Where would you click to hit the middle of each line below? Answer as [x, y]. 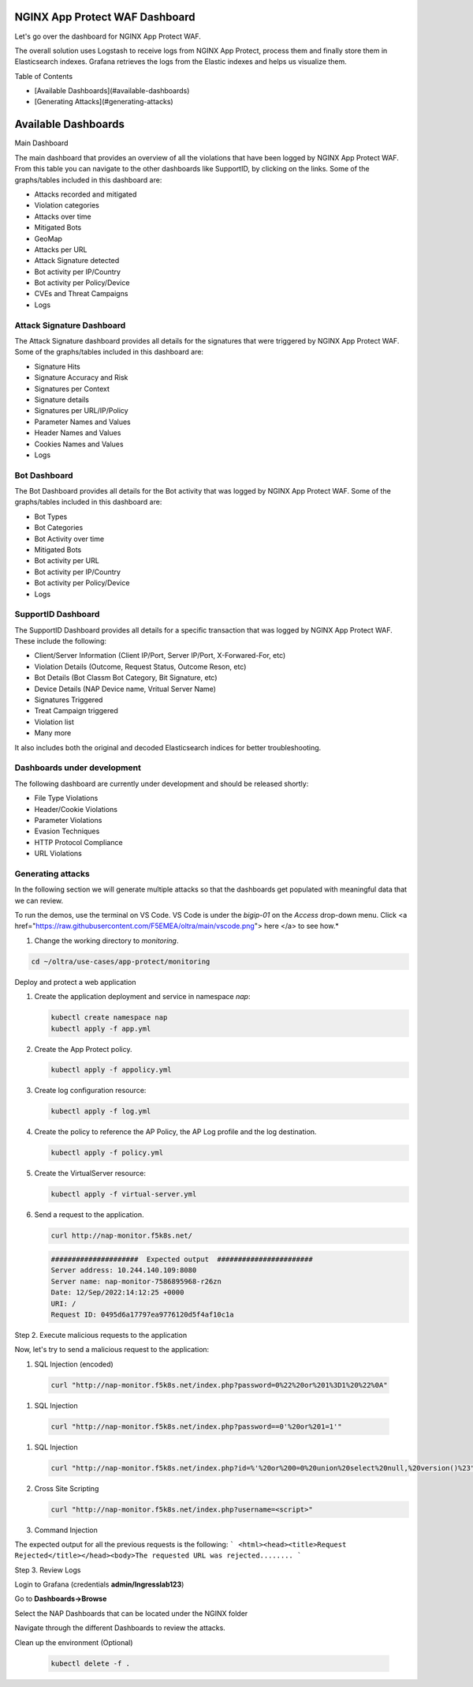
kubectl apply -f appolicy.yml [112, 1070]
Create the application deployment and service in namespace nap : [142, 997]
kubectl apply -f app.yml [101, 1028]
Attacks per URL [61, 250]
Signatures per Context [72, 389]
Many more [53, 733]
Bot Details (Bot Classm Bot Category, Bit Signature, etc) [126, 678]
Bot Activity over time [69, 539]
